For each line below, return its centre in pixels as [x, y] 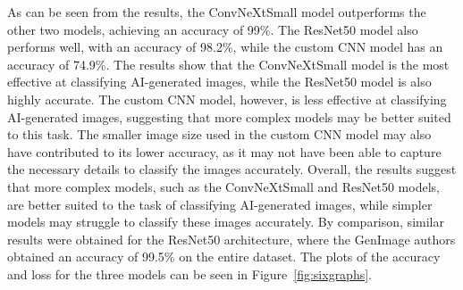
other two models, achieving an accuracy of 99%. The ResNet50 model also [213, 29]
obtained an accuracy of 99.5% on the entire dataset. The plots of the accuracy [224, 257]
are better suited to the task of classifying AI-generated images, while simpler [220, 204]
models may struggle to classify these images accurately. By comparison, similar [226, 222]
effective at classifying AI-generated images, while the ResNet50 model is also [219, 82]
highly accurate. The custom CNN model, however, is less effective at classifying [227, 99]
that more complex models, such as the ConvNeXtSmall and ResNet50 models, [223, 186]
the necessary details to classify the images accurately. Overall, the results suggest [232, 169]
